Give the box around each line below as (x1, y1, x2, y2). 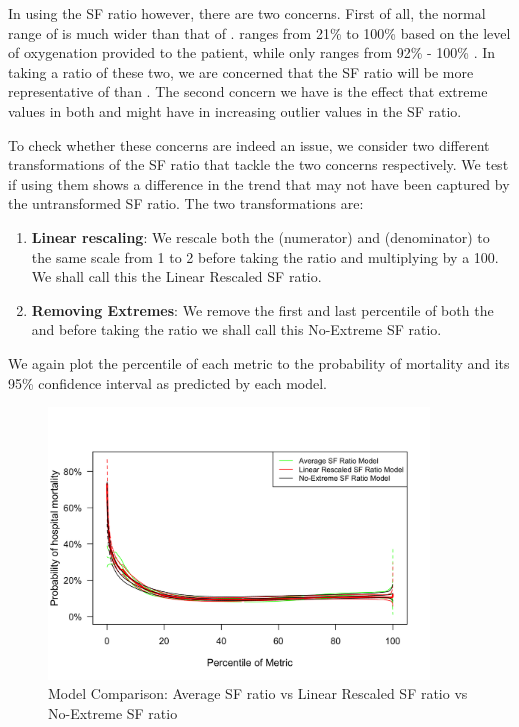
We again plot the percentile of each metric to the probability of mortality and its (8, 352, 510, 373)
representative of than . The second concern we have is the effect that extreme (8, 81, 488, 102)
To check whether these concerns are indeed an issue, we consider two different (8, 134, 490, 155)
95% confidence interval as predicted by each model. (8, 372, 328, 393)
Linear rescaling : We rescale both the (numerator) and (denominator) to (31, 226, 490, 247)
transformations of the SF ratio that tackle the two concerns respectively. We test (8, 154, 509, 175)
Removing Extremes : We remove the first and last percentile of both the (31, 299, 494, 320)
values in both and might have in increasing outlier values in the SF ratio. (8, 100, 462, 121)
